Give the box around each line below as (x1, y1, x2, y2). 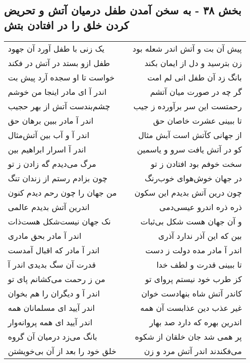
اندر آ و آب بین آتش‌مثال (8, 129, 89, 141)
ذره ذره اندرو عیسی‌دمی (159, 201, 242, 213)
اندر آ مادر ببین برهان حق (8, 114, 94, 126)
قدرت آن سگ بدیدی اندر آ (8, 258, 96, 270)
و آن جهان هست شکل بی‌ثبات (140, 215, 242, 227)
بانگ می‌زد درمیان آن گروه (8, 330, 97, 342)
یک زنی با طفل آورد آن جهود (8, 42, 105, 54)
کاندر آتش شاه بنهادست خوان (141, 287, 242, 299)
